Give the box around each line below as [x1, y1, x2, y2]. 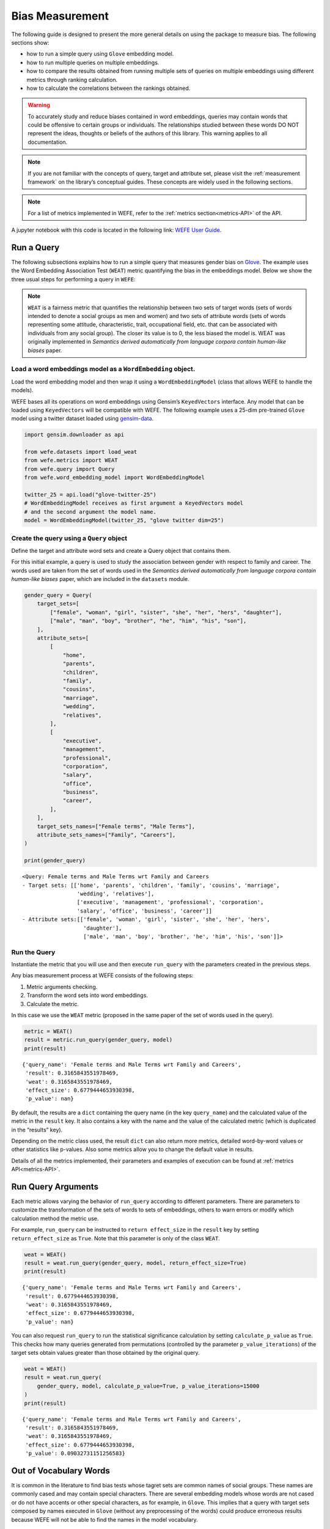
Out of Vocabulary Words [11, 1465, 110, 1476]
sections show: [11, 39, 50, 46]
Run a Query [11, 242, 60, 253]
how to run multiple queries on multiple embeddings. [26, 59, 159, 66]
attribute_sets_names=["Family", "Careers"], [37, 832, 176, 839]
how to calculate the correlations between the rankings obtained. [26, 84, 191, 92]
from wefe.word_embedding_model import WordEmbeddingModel [24, 474, 205, 481]
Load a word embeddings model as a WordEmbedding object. [11, 365, 196, 373]
